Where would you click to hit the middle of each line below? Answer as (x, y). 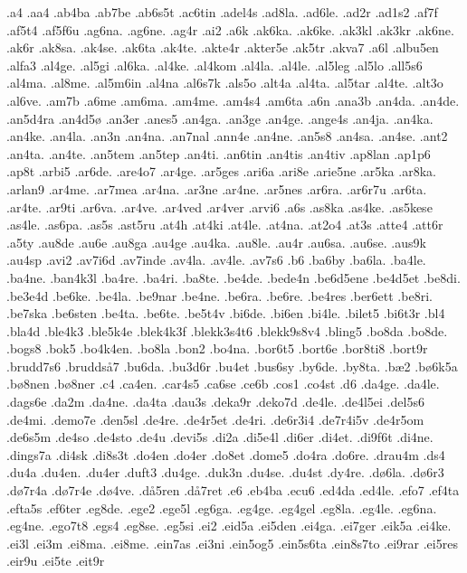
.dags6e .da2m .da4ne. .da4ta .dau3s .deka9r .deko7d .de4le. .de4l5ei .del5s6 (215, 402)
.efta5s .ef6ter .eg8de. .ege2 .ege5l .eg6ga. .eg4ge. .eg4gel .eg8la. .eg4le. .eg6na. (222, 507)
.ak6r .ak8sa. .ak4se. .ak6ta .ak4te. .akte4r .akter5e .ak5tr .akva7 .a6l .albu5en (223, 47)
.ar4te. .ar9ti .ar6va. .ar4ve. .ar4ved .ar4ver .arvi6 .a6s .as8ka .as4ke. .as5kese (219, 207)
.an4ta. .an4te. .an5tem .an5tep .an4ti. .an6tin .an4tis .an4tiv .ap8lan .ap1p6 (219, 153)
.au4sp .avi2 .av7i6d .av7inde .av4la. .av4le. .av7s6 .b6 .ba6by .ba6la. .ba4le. (216, 260)
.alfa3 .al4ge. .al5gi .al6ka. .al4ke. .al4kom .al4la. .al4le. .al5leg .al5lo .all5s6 (214, 65)
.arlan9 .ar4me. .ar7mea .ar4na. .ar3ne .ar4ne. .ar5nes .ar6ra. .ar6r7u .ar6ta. (217, 188)
